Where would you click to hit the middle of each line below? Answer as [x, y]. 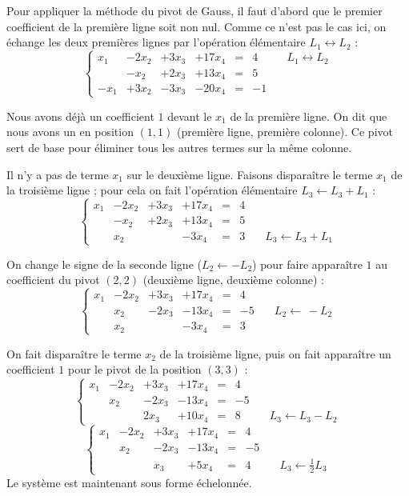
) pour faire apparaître [307, 264]
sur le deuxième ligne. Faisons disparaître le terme [250, 174]
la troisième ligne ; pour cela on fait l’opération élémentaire [152, 190]
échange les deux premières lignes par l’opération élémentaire [156, 42]
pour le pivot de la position [134, 369]
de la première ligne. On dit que [309, 116]
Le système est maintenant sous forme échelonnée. [129, 482]
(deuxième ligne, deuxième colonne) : [234, 280]
